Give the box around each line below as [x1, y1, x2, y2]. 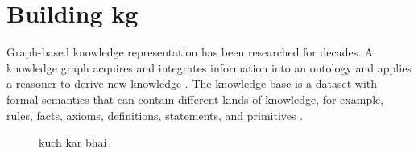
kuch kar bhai [39, 134, 107, 151]
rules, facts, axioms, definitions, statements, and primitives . [6, 106, 304, 123]
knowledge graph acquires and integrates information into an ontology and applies [6, 59, 412, 76]
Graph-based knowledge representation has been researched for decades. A [6, 43, 374, 60]
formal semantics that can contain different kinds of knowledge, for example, [6, 90, 384, 107]
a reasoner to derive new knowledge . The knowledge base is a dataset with [6, 75, 378, 92]
